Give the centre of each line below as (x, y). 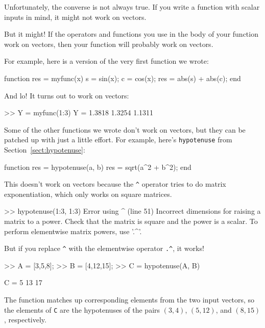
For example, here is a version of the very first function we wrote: (106, 61)
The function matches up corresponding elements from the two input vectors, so (129, 300)
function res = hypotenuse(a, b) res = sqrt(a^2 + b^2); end (98, 167)
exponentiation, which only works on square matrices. (88, 194)
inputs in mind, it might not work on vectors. (75, 17)
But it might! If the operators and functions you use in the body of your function (131, 34)
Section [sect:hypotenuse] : (45, 149)
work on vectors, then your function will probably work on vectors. (109, 44)
